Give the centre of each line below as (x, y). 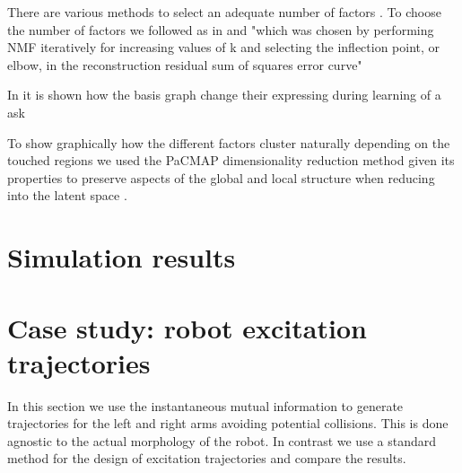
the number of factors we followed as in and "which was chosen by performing (221, 29)
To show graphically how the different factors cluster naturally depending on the (229, 142)
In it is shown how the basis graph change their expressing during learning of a (224, 95)
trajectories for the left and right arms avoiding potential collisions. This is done (228, 423)
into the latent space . (67, 195)
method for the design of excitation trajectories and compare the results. (207, 458)
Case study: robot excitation (187, 327)
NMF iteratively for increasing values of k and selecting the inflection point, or (224, 47)
